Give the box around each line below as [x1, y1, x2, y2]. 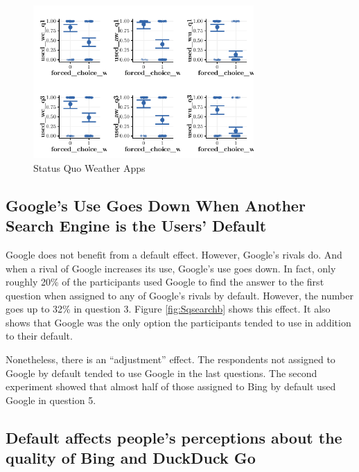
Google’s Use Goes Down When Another [6, 194, 306, 216]
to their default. [6, 329, 73, 343]
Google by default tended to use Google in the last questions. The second [6, 365, 317, 380]
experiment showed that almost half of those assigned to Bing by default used [6, 379, 336, 394]
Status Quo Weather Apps [33, 160, 146, 175]
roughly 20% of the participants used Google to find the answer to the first [6, 274, 324, 289]
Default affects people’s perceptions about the [6, 426, 342, 448]
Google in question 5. [6, 392, 96, 407]
